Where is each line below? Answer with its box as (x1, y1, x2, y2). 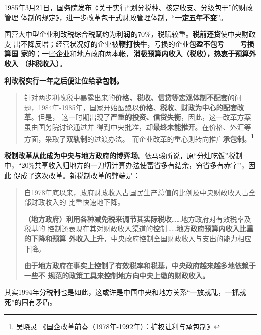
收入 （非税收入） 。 (4, 58, 67, 68)
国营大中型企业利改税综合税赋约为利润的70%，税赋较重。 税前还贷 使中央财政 (4, 29, 256, 39)
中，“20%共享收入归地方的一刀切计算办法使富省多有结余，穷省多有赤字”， (4, 160, 248, 171)
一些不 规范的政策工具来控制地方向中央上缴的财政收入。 (24, 270, 210, 280)
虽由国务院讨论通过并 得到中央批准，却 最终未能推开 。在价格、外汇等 (24, 121, 251, 132)
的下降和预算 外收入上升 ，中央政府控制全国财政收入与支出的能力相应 (24, 233, 252, 243)
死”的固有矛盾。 (4, 296, 57, 307)
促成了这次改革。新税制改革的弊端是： (13, 170, 140, 180)
